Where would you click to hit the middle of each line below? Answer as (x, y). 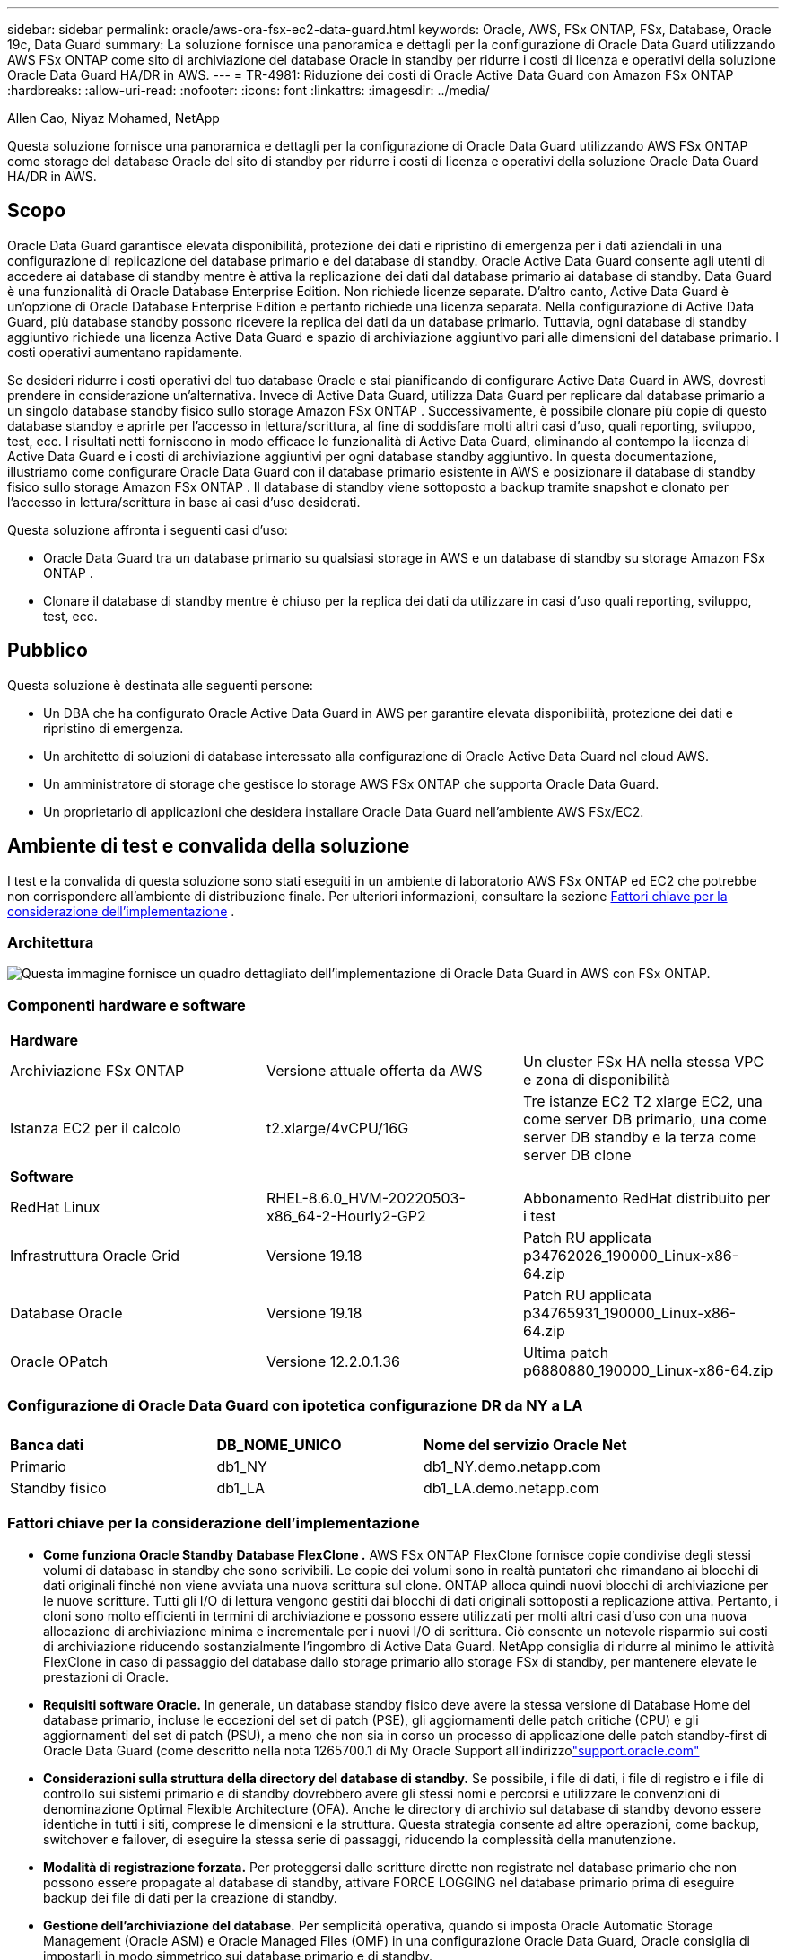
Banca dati (47, 1444)
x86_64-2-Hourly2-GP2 (346, 1216)
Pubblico (48, 651)
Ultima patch (566, 1353)
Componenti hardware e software (127, 1005)
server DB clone (577, 1155)
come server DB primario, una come (645, 1120)
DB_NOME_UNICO (279, 1444)
